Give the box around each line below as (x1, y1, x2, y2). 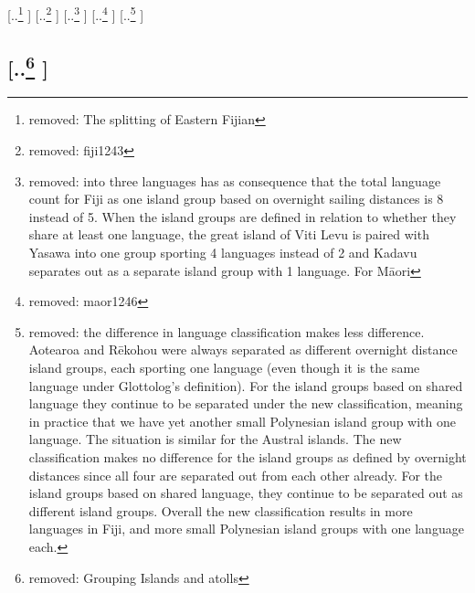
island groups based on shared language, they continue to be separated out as (28, 483, 463, 503)
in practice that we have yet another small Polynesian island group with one (28, 411, 457, 430)
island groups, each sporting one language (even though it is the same (28, 357, 420, 376)
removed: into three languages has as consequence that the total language (28, 171, 441, 190)
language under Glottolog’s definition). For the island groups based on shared (28, 376, 463, 395)
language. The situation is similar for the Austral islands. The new (28, 429, 402, 449)
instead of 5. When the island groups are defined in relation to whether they (28, 206, 457, 226)
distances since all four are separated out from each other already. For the (28, 465, 443, 484)
